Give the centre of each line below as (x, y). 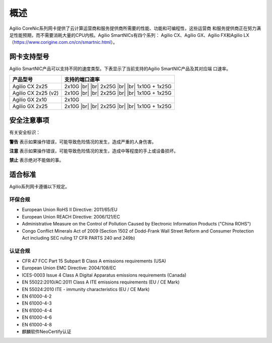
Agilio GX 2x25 (30, 106)
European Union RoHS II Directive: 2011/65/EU (70, 210)
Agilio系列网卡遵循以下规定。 (40, 187)
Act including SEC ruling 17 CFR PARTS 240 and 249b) (79, 238)
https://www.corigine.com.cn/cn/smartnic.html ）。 (66, 42)
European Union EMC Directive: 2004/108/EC (69, 268)
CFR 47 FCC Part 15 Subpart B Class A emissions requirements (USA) (94, 261)
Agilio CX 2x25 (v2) (36, 93)
